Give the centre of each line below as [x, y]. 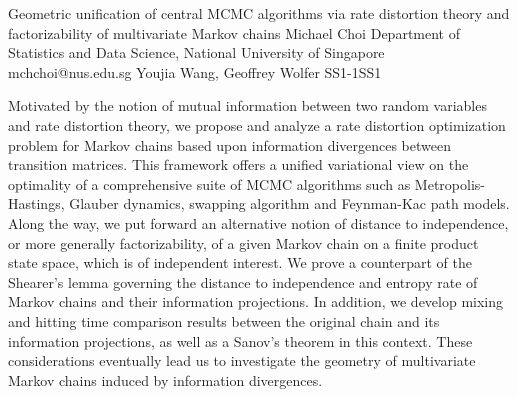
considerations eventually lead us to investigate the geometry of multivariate [242, 360]
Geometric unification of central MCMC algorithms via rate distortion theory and [259, 13]
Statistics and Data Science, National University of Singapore [196, 52]
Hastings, [36, 203]
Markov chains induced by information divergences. [165, 379]
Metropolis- [449, 183]
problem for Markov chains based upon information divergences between [230, 144]
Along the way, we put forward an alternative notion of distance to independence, [258, 222]
